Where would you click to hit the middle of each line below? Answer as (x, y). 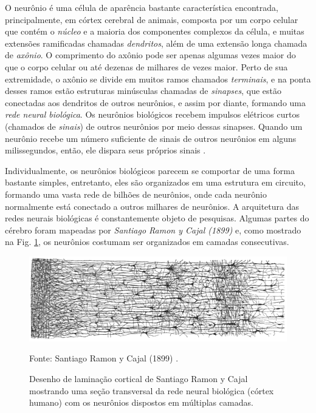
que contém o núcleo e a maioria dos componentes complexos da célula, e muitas (155, 31)
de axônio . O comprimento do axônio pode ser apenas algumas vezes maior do (150, 55)
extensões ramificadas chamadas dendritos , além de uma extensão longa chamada (156, 43)
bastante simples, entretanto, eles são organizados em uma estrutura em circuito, (155, 182)
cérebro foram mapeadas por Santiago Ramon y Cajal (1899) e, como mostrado (153, 230)
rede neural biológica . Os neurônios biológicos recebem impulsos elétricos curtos (153, 114)
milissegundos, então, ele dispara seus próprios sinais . (105, 150)
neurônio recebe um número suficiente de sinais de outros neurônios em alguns (151, 138)
